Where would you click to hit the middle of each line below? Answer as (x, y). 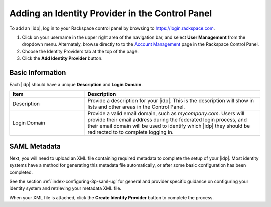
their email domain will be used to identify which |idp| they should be (169, 126)
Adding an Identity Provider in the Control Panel (111, 13)
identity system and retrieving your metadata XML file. (65, 188)
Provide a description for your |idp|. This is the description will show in (171, 101)
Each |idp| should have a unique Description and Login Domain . (76, 85)
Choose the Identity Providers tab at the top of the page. (80, 51)
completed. (21, 172)
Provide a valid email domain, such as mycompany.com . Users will (166, 114)
